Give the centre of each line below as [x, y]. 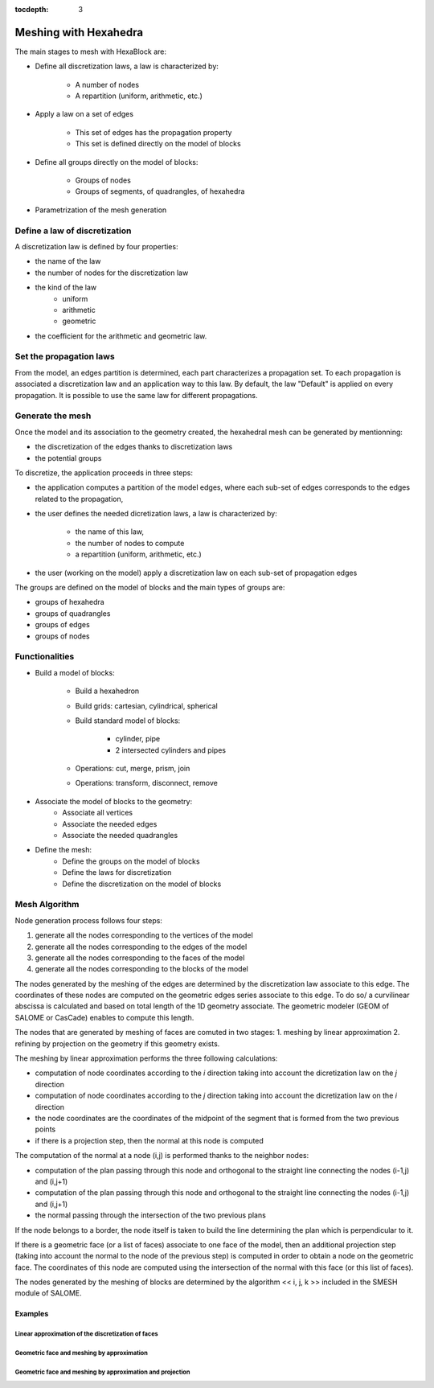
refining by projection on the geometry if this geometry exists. [117, 1043]
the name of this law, [110, 532]
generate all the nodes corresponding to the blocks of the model [141, 969]
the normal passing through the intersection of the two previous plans [151, 1215]
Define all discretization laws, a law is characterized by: [127, 66]
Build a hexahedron [107, 691]
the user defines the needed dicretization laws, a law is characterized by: [156, 514]
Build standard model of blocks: [128, 721]
